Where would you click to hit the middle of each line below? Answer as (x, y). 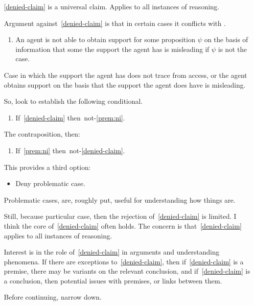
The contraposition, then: (42, 134)
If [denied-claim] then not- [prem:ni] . (70, 117)
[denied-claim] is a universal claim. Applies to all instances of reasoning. (112, 6)
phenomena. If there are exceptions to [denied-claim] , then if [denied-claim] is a (124, 261)
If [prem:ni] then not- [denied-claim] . (70, 150)
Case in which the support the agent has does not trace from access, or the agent (126, 75)
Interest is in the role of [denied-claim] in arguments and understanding (112, 252)
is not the (232, 49)
